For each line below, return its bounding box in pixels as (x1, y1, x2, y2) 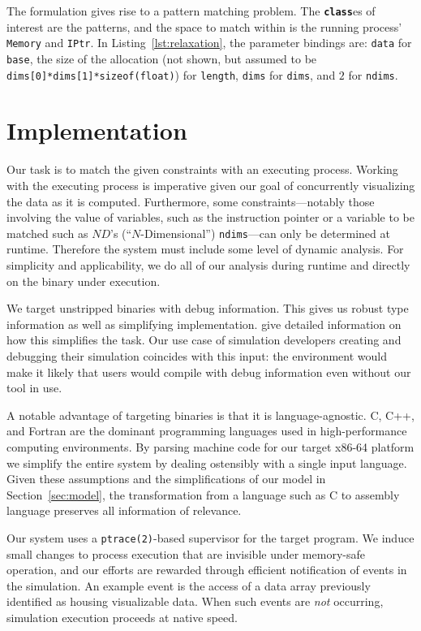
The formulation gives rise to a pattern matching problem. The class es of (6, 2, 376, 19)
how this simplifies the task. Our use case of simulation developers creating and (6, 331, 402, 348)
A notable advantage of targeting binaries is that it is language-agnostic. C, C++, (6, 406, 415, 423)
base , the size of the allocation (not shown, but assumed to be (6, 50, 317, 67)
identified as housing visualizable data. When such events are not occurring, (6, 593, 384, 610)
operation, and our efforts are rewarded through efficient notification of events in (6, 561, 407, 578)
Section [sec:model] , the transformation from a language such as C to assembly (6, 486, 400, 503)
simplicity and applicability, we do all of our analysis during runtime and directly (6, 256, 410, 273)
